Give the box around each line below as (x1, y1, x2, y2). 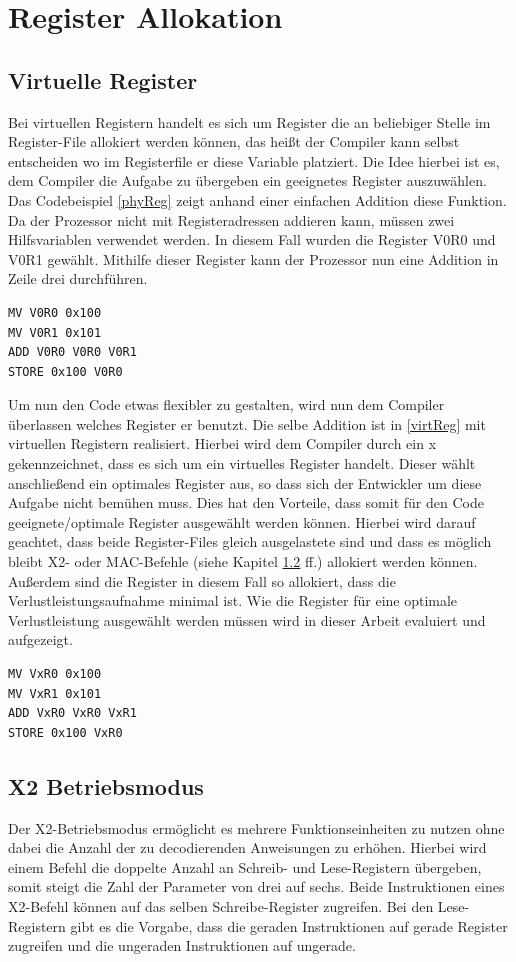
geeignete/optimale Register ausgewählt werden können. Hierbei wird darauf (8, 511, 476, 532)
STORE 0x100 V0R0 (8, 364, 123, 379)
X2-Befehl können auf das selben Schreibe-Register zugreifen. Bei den (8, 895, 434, 916)
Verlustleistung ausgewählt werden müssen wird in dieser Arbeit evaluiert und (8, 609, 486, 630)
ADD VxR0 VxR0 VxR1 (8, 706, 137, 721)
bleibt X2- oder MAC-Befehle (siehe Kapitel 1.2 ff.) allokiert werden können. (8, 551, 478, 572)
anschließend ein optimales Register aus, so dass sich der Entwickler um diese (8, 472, 482, 493)
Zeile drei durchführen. (8, 268, 148, 289)
